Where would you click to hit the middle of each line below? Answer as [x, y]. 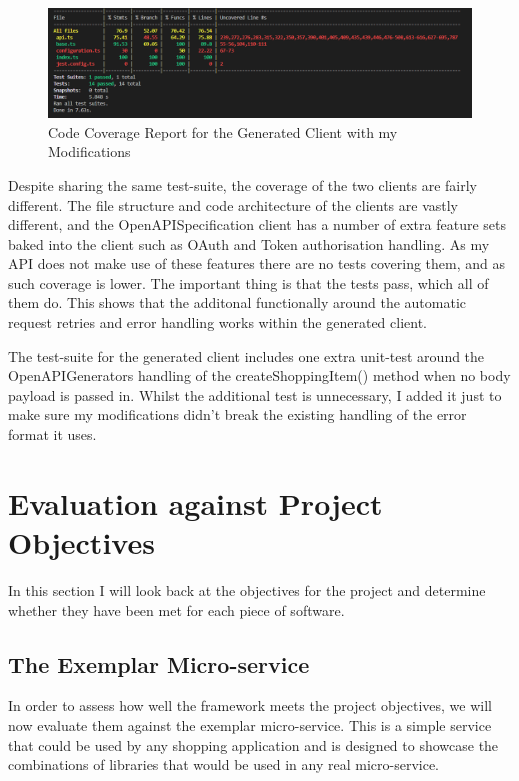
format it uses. [52, 434]
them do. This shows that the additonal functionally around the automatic [237, 302]
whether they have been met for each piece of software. [176, 609]
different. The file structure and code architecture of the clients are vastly [233, 204]
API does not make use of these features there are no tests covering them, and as [257, 263]
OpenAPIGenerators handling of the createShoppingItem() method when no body [259, 375]
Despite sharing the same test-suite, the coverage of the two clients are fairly [242, 184]
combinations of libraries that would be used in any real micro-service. [224, 764]
